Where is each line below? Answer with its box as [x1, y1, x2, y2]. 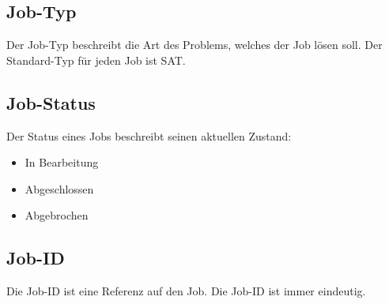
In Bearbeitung [25, 154, 99, 171]
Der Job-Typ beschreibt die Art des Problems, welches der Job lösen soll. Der [6, 36, 383, 53]
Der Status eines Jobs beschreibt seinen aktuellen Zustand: [6, 127, 292, 144]
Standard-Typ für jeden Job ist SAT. [6, 51, 186, 68]
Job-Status [6, 90, 96, 114]
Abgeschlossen [25, 180, 94, 197]
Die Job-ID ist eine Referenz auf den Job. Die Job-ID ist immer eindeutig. [6, 283, 366, 299]
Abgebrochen [25, 207, 89, 223]
